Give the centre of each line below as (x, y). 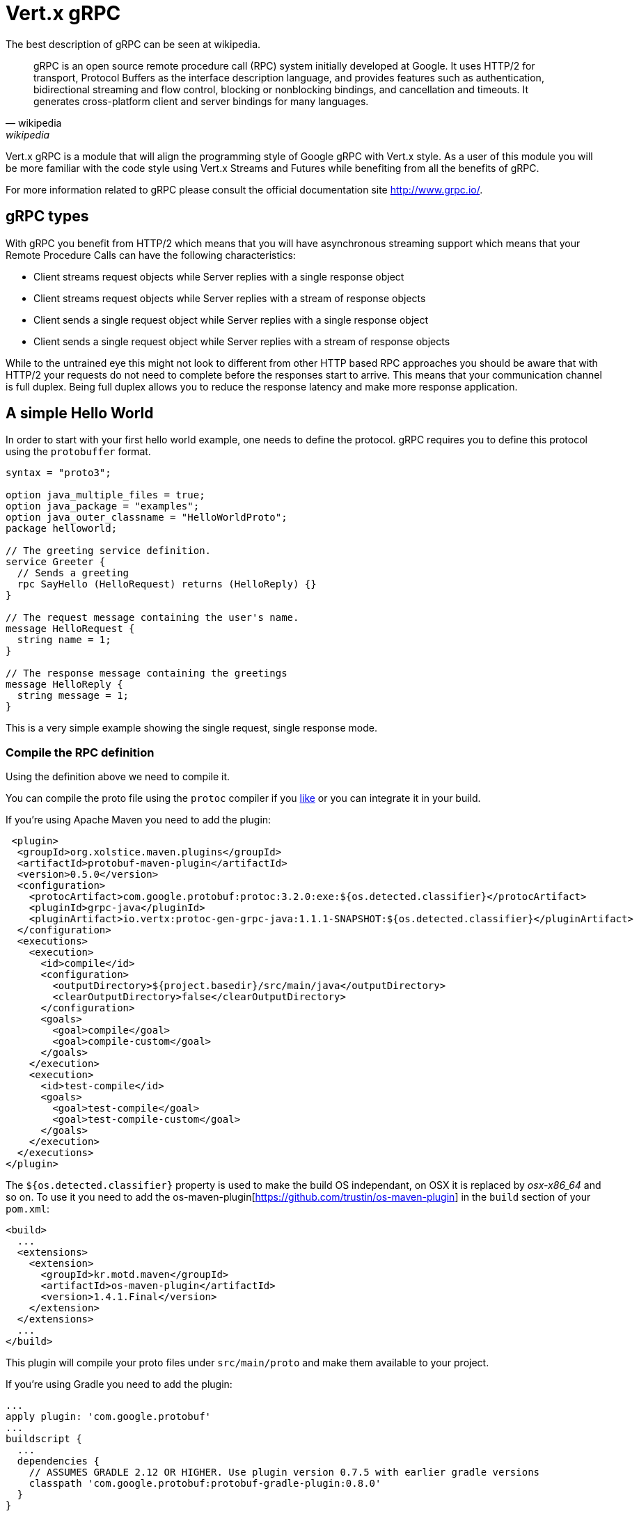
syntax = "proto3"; (58, 473)
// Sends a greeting (73, 573)
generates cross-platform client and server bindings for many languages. (201, 101)
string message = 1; (73, 696)
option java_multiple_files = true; (105, 495)
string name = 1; (64, 640)
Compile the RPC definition (80, 752)
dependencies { (58, 1461)
